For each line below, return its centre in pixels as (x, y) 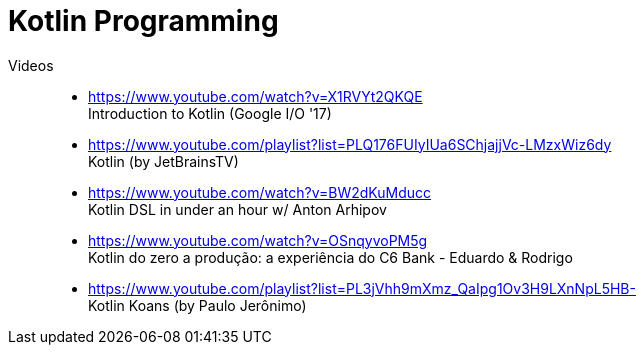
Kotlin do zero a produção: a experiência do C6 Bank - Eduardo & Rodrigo (330, 257)
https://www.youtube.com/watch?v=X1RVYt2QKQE (255, 96)
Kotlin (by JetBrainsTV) (163, 161)
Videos (31, 65)
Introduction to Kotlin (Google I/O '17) (210, 113)
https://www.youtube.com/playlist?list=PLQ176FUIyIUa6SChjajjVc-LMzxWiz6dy (350, 144)
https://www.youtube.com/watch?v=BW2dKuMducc (260, 192)
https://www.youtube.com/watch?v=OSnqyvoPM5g (258, 240)
